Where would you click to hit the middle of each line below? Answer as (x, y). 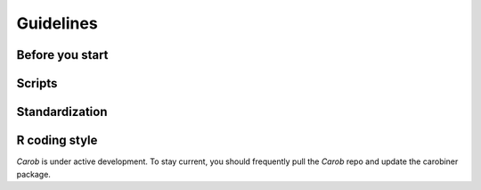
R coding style (57, 140)
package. (33, 174)
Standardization (62, 112)
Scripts (37, 83)
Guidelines (57, 23)
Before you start (62, 55)
